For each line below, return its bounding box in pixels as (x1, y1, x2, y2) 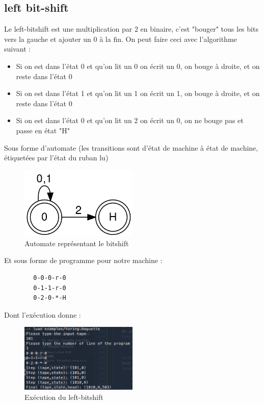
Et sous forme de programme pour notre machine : (4, 255, 163, 266)
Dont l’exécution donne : (4, 309, 81, 320)
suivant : (4, 43, 31, 54)
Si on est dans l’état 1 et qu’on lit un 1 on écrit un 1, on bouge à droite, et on (16, 88, 260, 99)
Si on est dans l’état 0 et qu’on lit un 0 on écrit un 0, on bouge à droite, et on (16, 60, 260, 71)
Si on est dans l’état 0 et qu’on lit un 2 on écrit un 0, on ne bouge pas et (16, 115, 244, 126)
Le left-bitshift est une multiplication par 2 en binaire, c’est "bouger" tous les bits (4, 23, 258, 34)
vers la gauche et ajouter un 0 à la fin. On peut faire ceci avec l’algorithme (4, 33, 237, 44)
